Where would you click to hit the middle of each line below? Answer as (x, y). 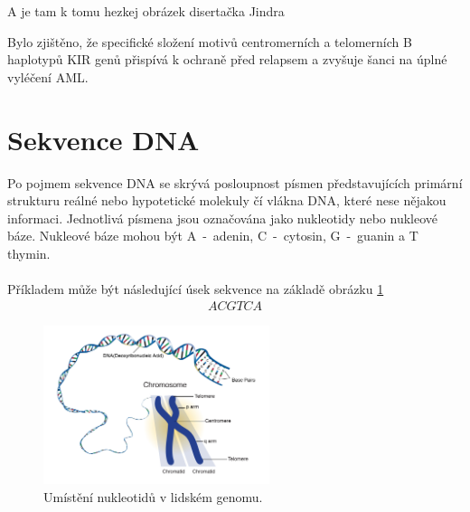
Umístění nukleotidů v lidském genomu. (153, 496)
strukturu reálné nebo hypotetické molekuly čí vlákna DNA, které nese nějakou (227, 200)
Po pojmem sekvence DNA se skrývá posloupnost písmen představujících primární (235, 182)
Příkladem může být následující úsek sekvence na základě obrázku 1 (196, 289)
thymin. (29, 253)
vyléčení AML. (48, 76)
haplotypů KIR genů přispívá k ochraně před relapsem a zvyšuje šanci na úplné (227, 59)
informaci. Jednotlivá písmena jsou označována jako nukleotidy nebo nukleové (223, 218)
